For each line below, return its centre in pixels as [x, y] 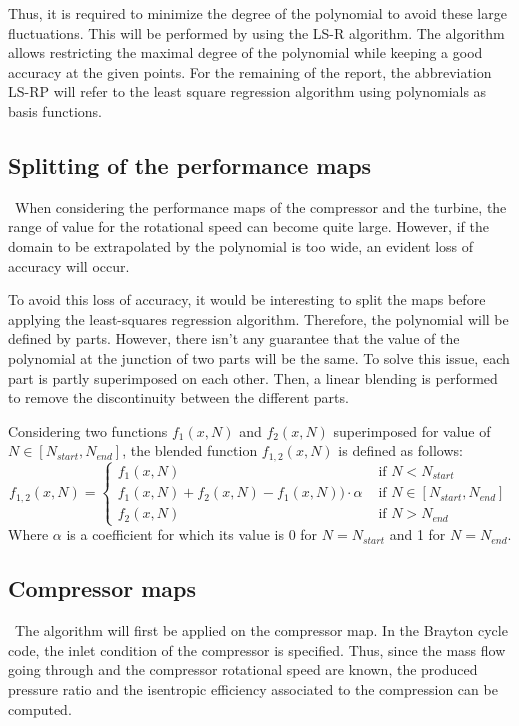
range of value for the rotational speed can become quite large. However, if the [248, 226]
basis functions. [55, 110]
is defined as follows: [400, 450]
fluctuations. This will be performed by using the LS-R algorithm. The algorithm [256, 32]
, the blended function [190, 450]
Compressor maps [102, 588]
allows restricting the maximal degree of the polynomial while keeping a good [245, 52]
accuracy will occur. [69, 265]
